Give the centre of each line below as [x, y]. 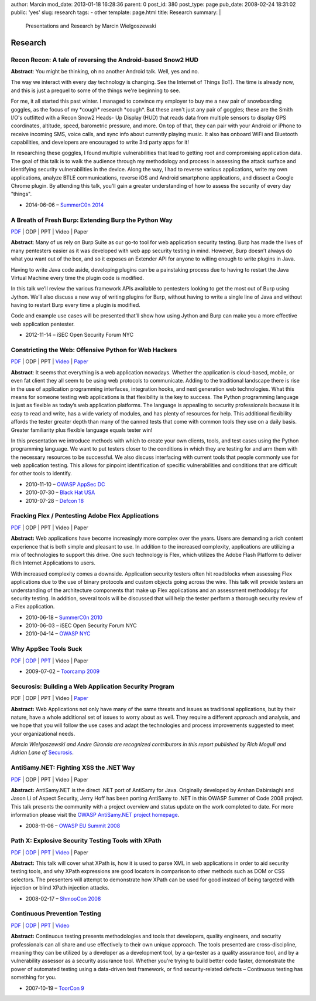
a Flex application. [33, 607]
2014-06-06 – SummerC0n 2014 [65, 205]
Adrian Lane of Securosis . [42, 753]
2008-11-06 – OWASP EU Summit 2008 [73, 826]
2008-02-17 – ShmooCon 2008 [63, 898]
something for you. [34, 978]
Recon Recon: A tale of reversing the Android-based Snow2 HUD [105, 60]
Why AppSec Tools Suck [47, 649]
